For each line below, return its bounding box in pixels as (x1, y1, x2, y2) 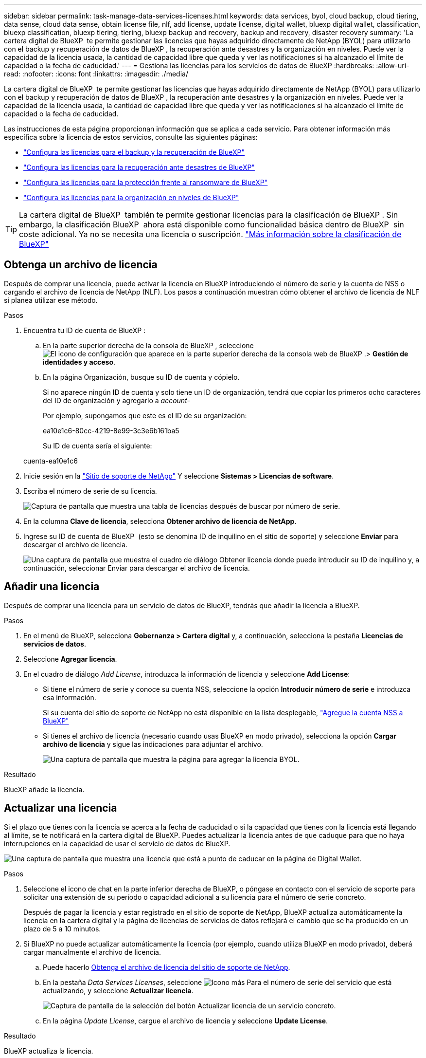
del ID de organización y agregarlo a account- (43, 396, 190, 405)
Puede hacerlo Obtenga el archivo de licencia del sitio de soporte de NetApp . (43, 963, 290, 971)
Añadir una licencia (4, 580, 100, 593)
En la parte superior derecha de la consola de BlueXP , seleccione (43, 341, 254, 350)
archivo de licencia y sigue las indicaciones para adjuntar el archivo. (43, 740, 263, 748)
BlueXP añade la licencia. (4, 785, 85, 794)
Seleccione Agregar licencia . (23, 654, 117, 663)
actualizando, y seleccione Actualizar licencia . (43, 986, 194, 995)
